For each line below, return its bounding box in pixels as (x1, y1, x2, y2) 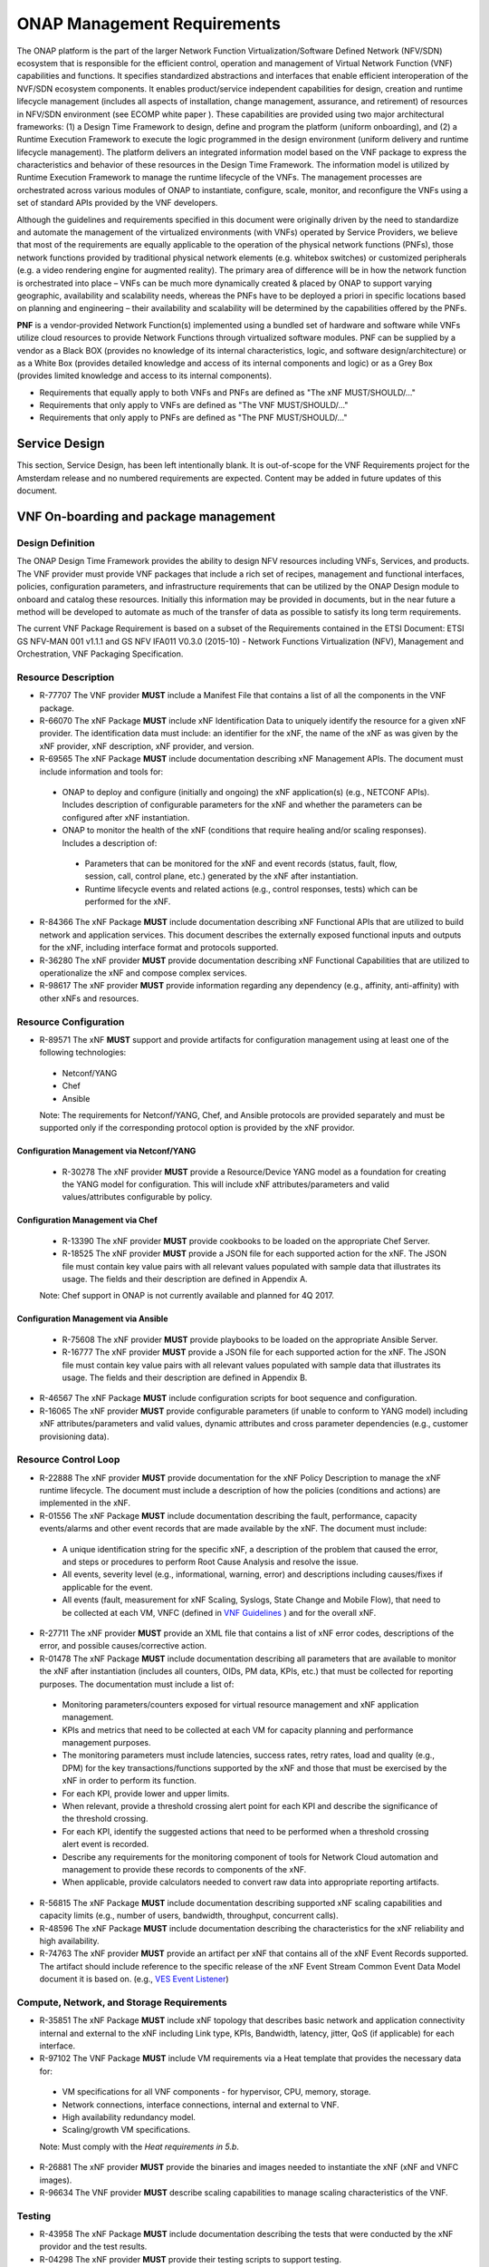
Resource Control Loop (16, 1454, 120, 1466)
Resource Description (16, 671, 115, 684)
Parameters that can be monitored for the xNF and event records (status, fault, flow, (84, 858, 398, 869)
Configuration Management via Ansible (16, 1313, 168, 1324)
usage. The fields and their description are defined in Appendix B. (62, 1372, 308, 1383)
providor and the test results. (39, 2241, 148, 2252)
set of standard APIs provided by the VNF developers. (16, 198, 218, 209)
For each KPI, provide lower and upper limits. (62, 1787, 230, 1799)
